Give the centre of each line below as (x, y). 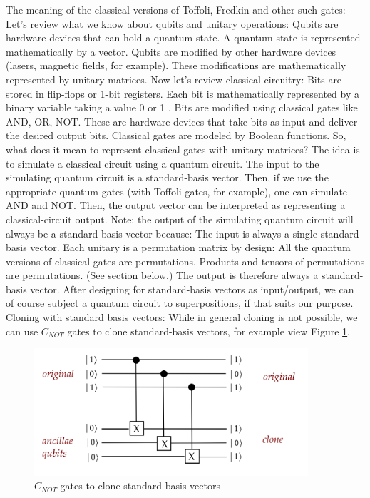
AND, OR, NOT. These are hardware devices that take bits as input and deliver (182, 121)
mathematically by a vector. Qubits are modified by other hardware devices (171, 51)
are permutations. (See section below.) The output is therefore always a (162, 275)
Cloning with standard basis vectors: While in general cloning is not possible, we (182, 317)
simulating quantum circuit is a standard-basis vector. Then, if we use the (167, 177)
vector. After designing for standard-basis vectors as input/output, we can (192, 289)
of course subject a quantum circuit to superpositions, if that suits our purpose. (180, 303)
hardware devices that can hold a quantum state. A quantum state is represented (183, 37)
